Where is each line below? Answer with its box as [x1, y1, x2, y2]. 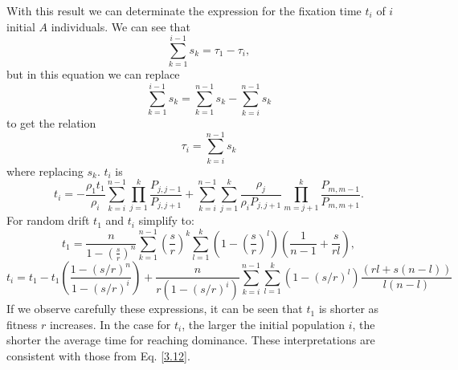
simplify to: [138, 212, 194, 229]
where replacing [6, 162, 84, 179]
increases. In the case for [49, 315, 171, 332]
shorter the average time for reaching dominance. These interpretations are [6, 331, 375, 348]
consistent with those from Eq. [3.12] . [6, 348, 190, 364]
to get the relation [6, 115, 96, 132]
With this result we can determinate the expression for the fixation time [6, 2, 362, 18]
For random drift [6, 212, 90, 229]
